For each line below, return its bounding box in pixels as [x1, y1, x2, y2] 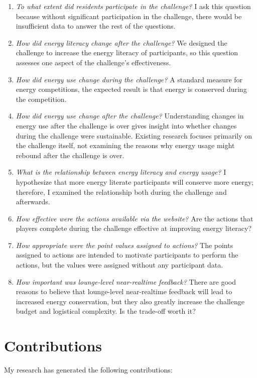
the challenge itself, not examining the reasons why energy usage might [16, 140, 235, 151]
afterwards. [16, 196, 50, 207]
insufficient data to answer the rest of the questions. [16, 21, 176, 31]
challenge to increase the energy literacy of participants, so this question [16, 47, 238, 58]
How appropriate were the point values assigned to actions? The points [16, 239, 233, 250]
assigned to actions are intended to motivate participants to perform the [16, 249, 238, 260]
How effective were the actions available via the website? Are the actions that [16, 213, 253, 223]
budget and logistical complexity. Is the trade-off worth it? [16, 306, 196, 316]
